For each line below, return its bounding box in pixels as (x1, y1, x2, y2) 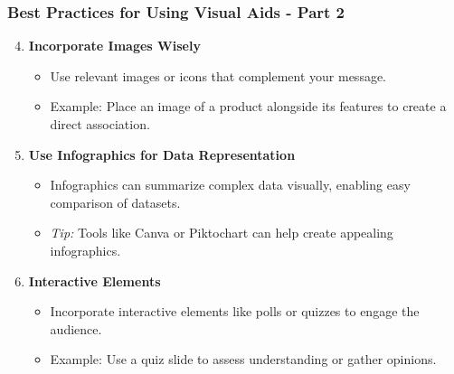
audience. (50, 319, 102, 338)
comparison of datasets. (50, 192, 181, 211)
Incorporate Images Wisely (28, 36, 201, 55)
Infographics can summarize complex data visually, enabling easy (50, 175, 411, 194)
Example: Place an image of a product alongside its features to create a (50, 97, 447, 116)
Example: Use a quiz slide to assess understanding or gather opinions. (50, 350, 437, 369)
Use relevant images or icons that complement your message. (50, 66, 387, 85)
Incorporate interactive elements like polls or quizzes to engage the (50, 302, 420, 321)
